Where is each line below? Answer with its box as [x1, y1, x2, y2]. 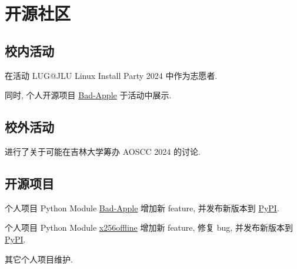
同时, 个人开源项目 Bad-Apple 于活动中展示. [5, 89, 172, 101]
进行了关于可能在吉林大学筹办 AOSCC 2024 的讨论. [5, 145, 201, 157]
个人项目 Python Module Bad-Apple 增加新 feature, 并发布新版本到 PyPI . [5, 201, 279, 214]
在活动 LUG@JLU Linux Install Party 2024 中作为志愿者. [5, 69, 218, 81]
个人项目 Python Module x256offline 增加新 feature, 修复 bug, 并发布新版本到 [5, 221, 293, 234]
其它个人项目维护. [5, 253, 73, 265]
